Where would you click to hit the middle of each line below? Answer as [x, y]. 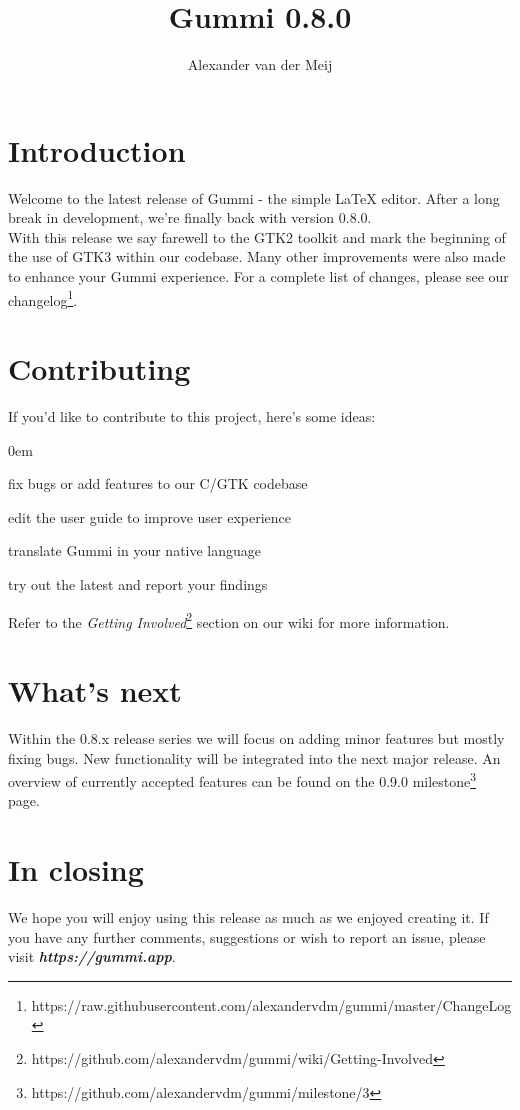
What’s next [95, 690]
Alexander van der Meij [260, 64]
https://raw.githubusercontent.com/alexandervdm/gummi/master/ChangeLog [271, 1004]
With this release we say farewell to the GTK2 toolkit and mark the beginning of [257, 236]
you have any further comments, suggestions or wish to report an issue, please [247, 936]
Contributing [99, 368]
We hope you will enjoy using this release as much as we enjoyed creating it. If [248, 917]
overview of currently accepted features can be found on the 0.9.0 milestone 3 [242, 779]
